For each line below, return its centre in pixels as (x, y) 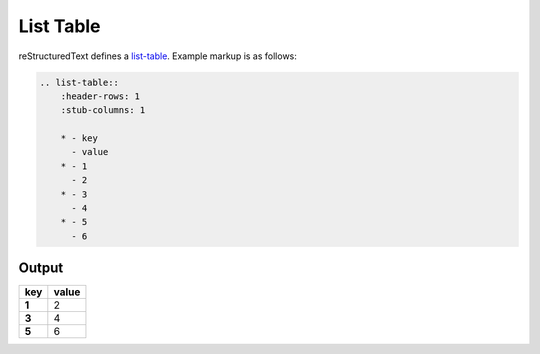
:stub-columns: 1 (103, 110)
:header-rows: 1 (100, 96)
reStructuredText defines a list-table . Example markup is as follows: (157, 56)
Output (41, 268)
